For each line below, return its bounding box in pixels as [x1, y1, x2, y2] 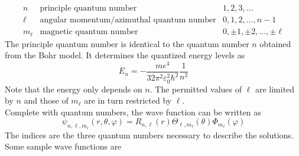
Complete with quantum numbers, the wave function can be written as [5, 105, 261, 118]
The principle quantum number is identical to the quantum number [5, 37, 249, 49]
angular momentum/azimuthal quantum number [40, 16, 216, 25]
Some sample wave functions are [5, 140, 122, 152]
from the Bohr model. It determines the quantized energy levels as [5, 49, 245, 61]
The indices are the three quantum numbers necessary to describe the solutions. [5, 128, 294, 141]
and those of [24, 94, 69, 107]
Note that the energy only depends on [5, 82, 142, 95]
